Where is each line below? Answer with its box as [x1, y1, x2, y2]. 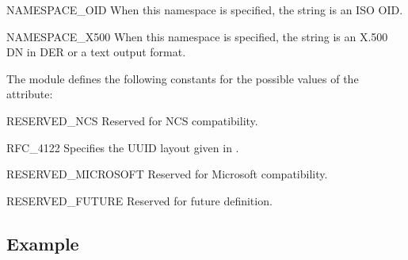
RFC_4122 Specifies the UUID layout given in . [6, 139, 239, 155]
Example [6, 231, 79, 255]
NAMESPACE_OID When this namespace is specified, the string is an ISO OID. [6, 2, 403, 17]
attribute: [6, 86, 53, 102]
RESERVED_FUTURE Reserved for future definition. [6, 192, 273, 208]
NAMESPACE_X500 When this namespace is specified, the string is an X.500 [6, 28, 388, 44]
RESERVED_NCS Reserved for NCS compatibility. [6, 112, 258, 128]
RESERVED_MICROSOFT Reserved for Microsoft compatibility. [6, 166, 328, 182]
